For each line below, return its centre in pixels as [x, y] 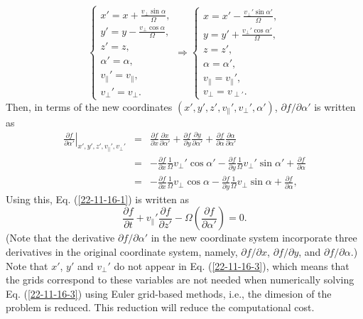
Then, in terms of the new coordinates [89, 106]
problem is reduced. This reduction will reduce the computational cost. [160, 307]
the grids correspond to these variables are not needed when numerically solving [180, 280]
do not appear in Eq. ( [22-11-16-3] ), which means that [232, 265]
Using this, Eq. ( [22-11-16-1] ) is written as [98, 199]
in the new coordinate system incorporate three [254, 238]
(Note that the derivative [60, 238]
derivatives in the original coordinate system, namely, [122, 251]
